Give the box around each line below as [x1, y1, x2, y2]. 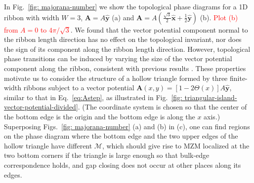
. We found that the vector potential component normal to [70, 24, 248, 35]
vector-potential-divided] [4, 102, 78, 112]
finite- [230, 73, 248, 83]
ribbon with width [4, 12, 59, 22]
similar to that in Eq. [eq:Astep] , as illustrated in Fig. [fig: [4, 92, 182, 102]
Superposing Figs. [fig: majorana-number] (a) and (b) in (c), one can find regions [4, 121, 250, 131]
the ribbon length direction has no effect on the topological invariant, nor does [4, 34, 242, 44]
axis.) [204, 111, 220, 121]
